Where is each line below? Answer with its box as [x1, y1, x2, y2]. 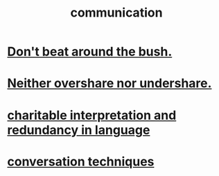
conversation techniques [7, 154, 155, 169]
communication [70, 5, 163, 21]
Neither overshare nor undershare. [7, 76, 212, 91]
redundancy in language [7, 122, 150, 138]
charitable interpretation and [7, 107, 177, 123]
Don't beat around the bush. [7, 44, 173, 60]
